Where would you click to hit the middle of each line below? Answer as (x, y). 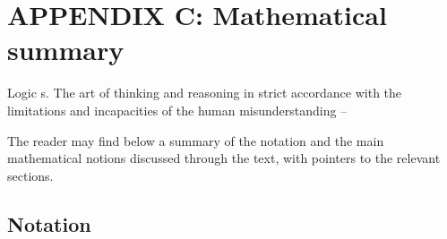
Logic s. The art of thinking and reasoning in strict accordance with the (205, 93)
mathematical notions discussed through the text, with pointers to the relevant (224, 158)
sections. (30, 175)
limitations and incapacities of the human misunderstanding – (177, 110)
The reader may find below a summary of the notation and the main (196, 140)
